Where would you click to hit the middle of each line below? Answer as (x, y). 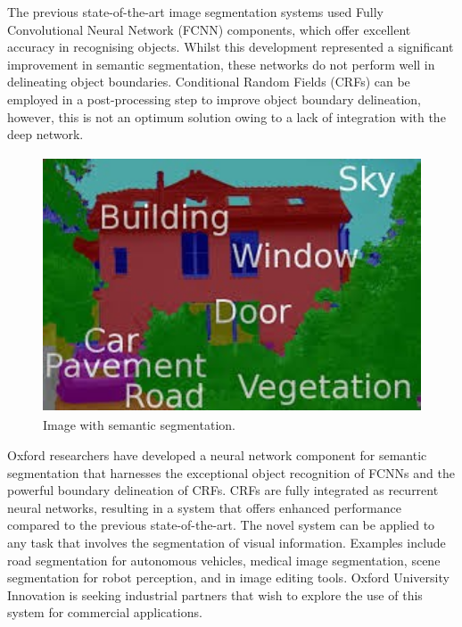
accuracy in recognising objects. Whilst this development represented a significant (231, 47)
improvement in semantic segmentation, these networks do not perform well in (221, 64)
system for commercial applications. (105, 612)
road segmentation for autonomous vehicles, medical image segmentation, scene (224, 560)
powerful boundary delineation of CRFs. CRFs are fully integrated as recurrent (223, 490)
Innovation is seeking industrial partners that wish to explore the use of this (215, 594)
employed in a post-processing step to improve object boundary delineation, (214, 99)
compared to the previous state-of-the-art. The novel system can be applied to (221, 525)
